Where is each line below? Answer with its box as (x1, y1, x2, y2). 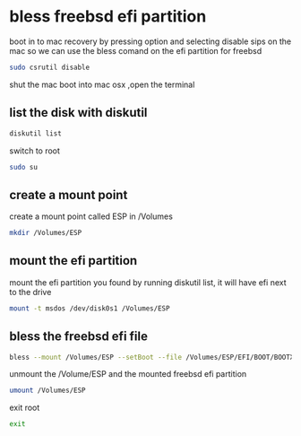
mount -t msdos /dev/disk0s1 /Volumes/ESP (9, 303, 170, 313)
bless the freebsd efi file (9, 329, 148, 344)
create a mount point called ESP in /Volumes (9, 211, 173, 222)
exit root (9, 402, 40, 414)
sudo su (9, 162, 39, 171)
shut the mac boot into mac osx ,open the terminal (9, 79, 195, 90)
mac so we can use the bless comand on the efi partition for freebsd (9, 45, 262, 56)
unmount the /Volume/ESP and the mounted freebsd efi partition (9, 369, 247, 379)
